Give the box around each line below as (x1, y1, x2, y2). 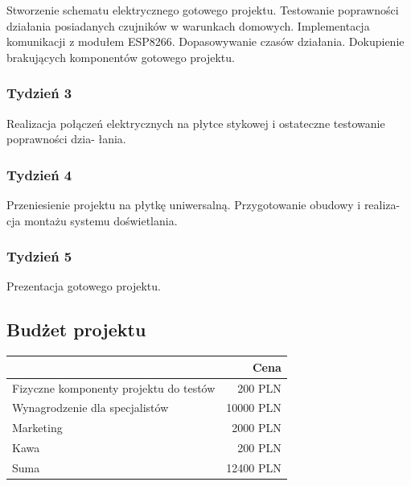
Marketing (12, 419, 63, 436)
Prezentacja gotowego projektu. (6, 278, 161, 294)
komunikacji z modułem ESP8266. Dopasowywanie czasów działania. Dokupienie (6, 33, 405, 50)
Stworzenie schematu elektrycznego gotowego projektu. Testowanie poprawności (6, 2, 399, 18)
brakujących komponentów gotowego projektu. (6, 48, 235, 65)
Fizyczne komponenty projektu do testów (12, 379, 216, 396)
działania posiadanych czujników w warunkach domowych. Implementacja (6, 17, 370, 34)
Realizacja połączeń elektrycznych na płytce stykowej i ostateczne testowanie (6, 114, 385, 131)
